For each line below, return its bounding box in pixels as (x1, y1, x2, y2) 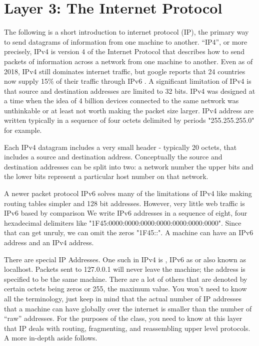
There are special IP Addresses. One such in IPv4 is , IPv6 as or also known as (4, 254, 246, 264)
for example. (4, 125, 42, 135)
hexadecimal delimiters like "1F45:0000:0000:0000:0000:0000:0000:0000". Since (4, 217, 241, 228)
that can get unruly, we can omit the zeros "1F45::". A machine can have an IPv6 (4, 227, 253, 238)
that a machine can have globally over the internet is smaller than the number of (4, 303, 252, 313)
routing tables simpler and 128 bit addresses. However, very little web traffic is (4, 198, 245, 208)
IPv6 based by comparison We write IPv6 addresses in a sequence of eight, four (4, 208, 247, 218)
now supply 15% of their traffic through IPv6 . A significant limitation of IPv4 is (4, 76, 251, 86)
